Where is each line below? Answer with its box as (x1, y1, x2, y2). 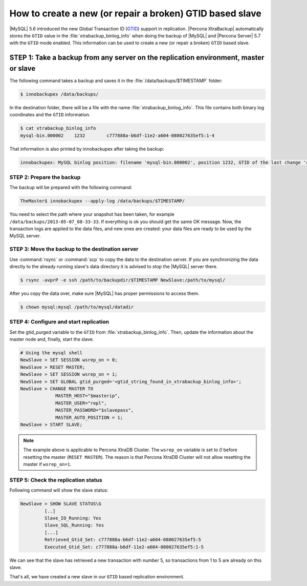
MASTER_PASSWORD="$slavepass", (55, 408, 134, 413)
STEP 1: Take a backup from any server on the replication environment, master (9, 53, 265, 62)
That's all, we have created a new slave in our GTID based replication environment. (9, 574, 185, 580)
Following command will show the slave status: (9, 487, 108, 493)
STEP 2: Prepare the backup (9, 173, 81, 180)
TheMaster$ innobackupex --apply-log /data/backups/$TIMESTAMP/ (20, 198, 185, 204)
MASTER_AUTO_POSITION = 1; (55, 414, 123, 420)
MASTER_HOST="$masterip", (55, 393, 120, 399)
